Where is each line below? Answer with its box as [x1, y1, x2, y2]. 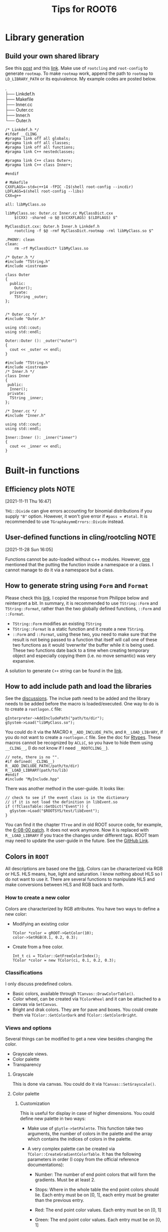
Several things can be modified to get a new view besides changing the [5, 1036, 153, 1042]
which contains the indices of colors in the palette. [27, 1136, 132, 1142]
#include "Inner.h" [5, 413, 46, 418]
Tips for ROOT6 [51, 4, 117, 15]
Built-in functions [5, 465, 80, 476]
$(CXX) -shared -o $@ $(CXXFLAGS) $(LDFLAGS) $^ [14, 215, 118, 220]
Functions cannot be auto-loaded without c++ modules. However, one [5, 556, 150, 562]
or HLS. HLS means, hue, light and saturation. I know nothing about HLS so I [5, 871, 162, 877]
